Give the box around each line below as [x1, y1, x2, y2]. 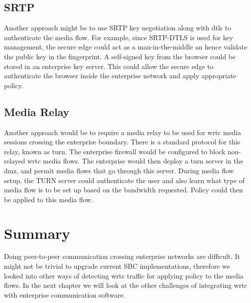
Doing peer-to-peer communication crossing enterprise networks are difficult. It [4, 251, 240, 261]
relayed [4, 156, 25, 166]
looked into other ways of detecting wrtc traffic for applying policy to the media [4, 270, 244, 280]
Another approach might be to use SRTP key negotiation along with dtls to [4, 23, 231, 33]
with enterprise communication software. [4, 289, 125, 300]
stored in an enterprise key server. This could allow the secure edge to [4, 61, 213, 71]
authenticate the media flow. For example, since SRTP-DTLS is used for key [4, 32, 233, 42]
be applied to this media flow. [4, 194, 93, 204]
